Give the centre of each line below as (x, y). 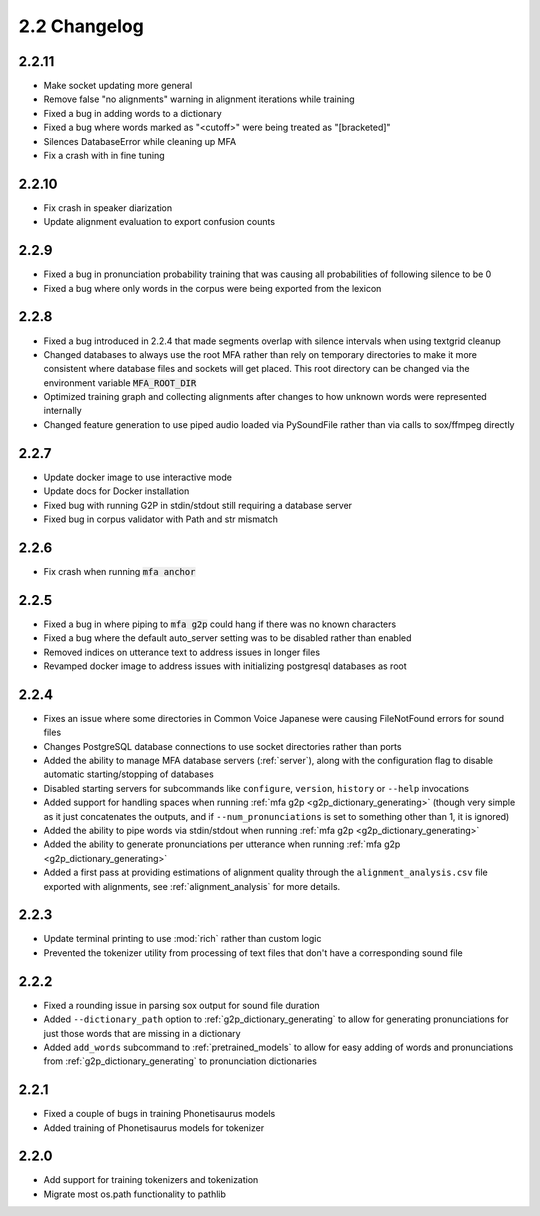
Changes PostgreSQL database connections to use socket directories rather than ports (222, 746)
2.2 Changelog (81, 26)
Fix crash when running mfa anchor (119, 571)
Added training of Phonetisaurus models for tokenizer (154, 1127)
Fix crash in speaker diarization (108, 207)
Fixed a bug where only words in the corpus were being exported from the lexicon (212, 288)
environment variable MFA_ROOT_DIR (120, 382)
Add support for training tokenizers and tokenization (151, 1180)
